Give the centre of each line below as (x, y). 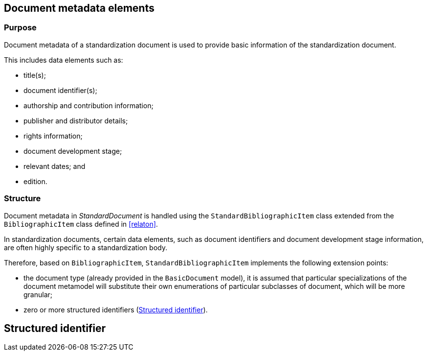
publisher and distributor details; (76, 120)
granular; (38, 294)
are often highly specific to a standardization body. (86, 247)
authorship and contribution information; (89, 105)
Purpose (20, 28)
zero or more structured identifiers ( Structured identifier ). (116, 309)
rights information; (53, 136)
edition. (35, 181)
